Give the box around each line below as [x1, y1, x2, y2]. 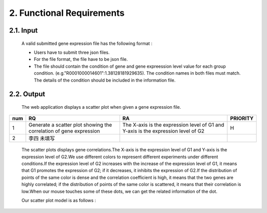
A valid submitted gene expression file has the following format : [21, 40, 153, 46]
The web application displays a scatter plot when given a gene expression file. [21, 104, 181, 110]
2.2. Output [9, 90, 45, 98]
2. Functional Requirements [9, 7, 125, 18]
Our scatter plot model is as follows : [21, 198, 96, 204]
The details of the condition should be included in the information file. [34, 77, 176, 83]
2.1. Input [9, 26, 38, 35]
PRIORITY [230, 115, 254, 122]
